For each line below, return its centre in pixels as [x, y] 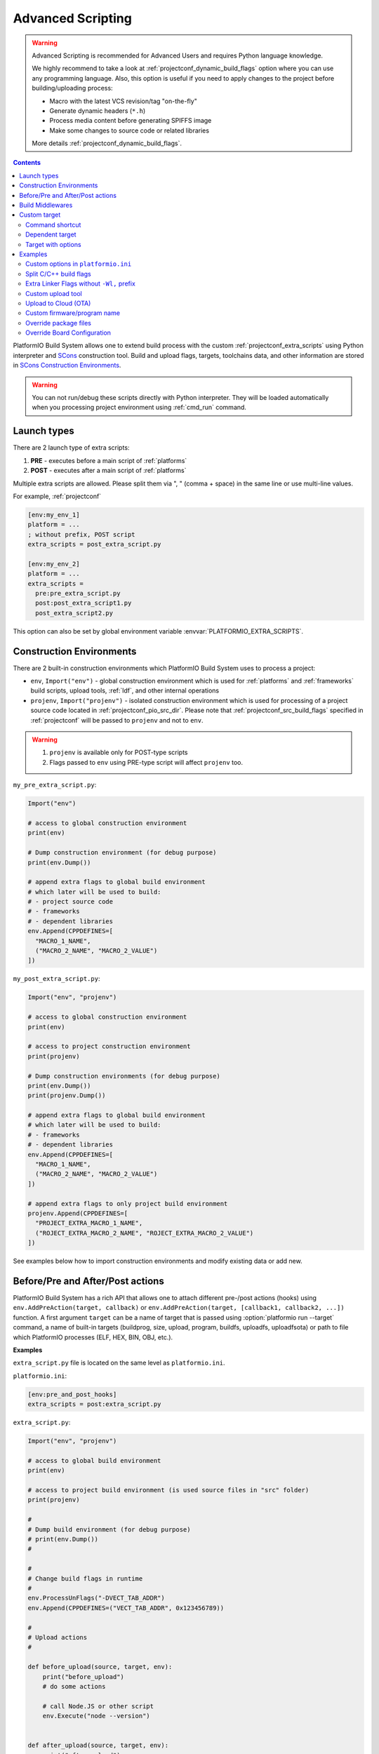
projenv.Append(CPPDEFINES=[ [78, 1213]
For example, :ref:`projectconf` [57, 496]
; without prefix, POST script [82, 534]
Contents [27, 163]
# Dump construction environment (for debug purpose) [122, 853]
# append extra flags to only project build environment [128, 1204]
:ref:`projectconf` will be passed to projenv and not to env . [117, 720]
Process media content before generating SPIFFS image [131, 121]
